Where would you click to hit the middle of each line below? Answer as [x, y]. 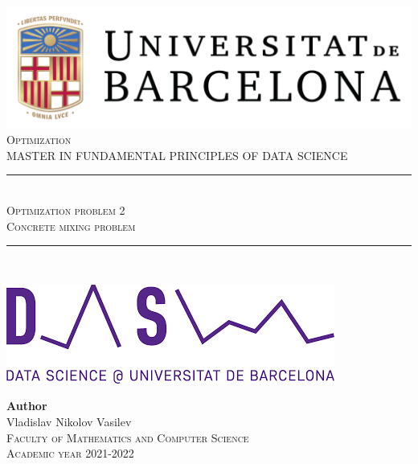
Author [27, 406]
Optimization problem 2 [66, 209]
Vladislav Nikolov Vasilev [69, 421]
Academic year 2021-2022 [70, 453]
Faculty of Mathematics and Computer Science [128, 437]
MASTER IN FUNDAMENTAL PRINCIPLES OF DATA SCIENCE [177, 155]
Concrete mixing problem [71, 226]
